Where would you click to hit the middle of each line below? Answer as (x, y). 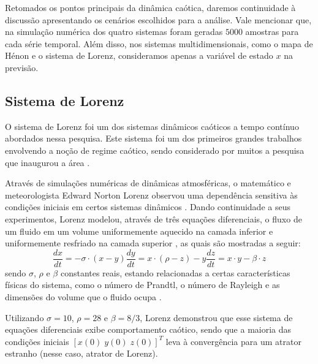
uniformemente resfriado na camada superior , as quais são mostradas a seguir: (153, 243)
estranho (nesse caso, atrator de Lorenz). (81, 353)
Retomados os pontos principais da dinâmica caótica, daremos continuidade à (150, 7)
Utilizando (25, 317)
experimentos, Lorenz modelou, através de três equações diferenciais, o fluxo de (153, 218)
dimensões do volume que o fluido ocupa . (83, 296)
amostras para (272, 32)
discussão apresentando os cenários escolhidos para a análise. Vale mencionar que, (158, 19)
